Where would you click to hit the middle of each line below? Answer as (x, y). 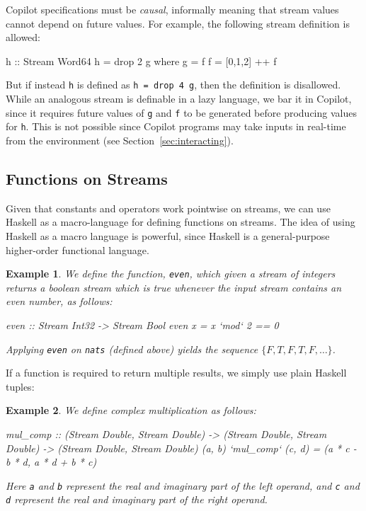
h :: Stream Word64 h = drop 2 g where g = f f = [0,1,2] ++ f (141, 61)
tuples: (20, 386)
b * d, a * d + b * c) (51, 462)
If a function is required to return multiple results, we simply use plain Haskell (176, 373)
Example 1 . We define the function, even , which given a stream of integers (171, 274)
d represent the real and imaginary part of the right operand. (137, 499)
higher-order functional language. (78, 249)
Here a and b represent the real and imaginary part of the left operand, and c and (183, 485)
